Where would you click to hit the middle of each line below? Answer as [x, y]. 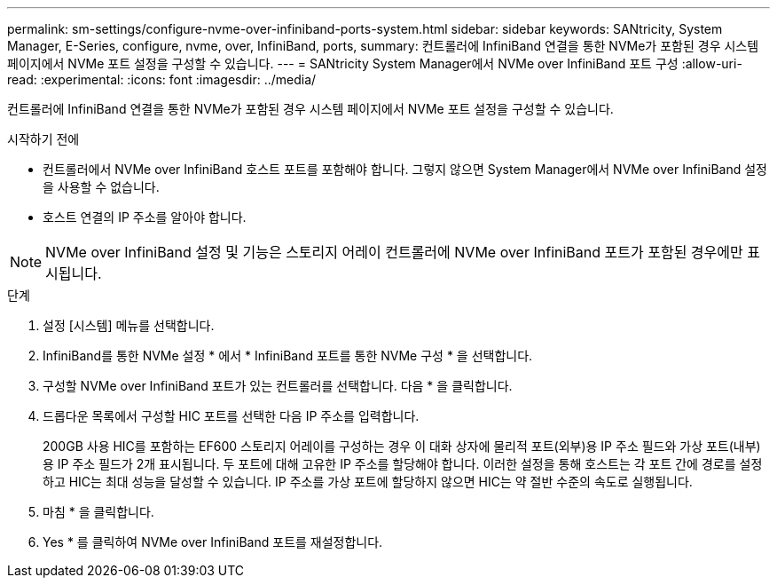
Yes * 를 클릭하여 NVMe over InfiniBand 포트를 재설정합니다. [213, 542]
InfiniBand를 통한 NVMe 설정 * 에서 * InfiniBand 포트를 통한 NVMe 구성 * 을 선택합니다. [288, 356]
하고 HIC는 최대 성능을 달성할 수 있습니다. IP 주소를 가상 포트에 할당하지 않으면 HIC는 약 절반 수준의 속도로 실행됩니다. [368, 482]
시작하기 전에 [43, 139]
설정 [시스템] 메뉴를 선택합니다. [129, 325]
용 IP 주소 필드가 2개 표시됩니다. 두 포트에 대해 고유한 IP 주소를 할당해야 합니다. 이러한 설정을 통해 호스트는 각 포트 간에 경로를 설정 [403, 464]
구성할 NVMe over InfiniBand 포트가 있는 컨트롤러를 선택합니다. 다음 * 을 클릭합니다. [278, 386]
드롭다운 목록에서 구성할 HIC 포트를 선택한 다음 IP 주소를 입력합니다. [231, 416]
